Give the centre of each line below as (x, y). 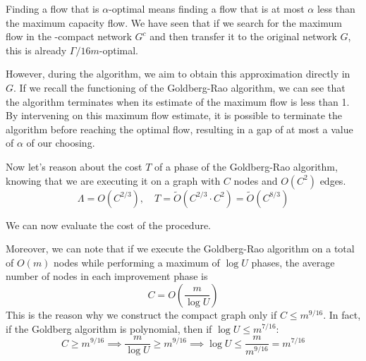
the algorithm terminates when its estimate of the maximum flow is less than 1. (178, 101)
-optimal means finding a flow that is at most (207, 8)
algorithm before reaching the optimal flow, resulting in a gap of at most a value (179, 129)
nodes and (256, 180)
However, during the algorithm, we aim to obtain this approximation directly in (178, 74)
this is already (36, 50)
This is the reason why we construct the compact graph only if (141, 314)
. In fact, (342, 314)
